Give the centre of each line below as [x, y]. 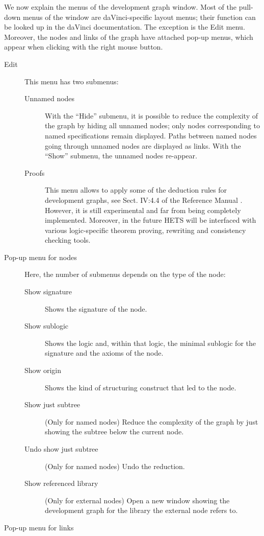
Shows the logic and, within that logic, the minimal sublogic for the [150, 343]
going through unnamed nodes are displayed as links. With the [143, 145]
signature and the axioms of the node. [104, 353]
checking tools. [68, 240]
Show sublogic [47, 326]
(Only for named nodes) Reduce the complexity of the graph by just [152, 421]
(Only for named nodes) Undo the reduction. [115, 466]
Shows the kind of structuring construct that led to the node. [141, 387]
